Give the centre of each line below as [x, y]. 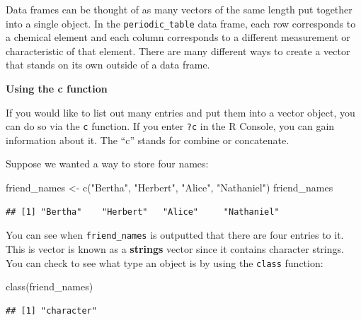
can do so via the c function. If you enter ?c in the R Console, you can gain [170, 126]
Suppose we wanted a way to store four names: [107, 164]
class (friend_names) [50, 286]
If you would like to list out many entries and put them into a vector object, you [180, 112]
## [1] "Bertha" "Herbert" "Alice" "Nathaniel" [143, 212]
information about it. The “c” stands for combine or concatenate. [148, 140]
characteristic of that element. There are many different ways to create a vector [178, 51]
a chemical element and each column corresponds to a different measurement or [178, 37]
